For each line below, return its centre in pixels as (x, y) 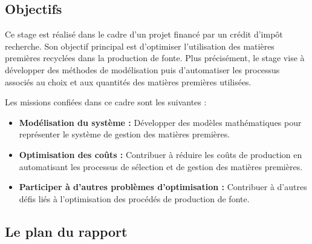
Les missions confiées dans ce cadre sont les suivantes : (106, 102)
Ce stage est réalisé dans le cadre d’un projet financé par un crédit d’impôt (144, 34)
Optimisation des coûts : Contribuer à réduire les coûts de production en (161, 154)
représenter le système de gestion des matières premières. (125, 134)
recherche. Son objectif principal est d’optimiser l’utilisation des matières (140, 46)
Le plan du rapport (66, 231)
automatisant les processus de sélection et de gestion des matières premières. (161, 166)
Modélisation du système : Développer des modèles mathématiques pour (160, 122)
